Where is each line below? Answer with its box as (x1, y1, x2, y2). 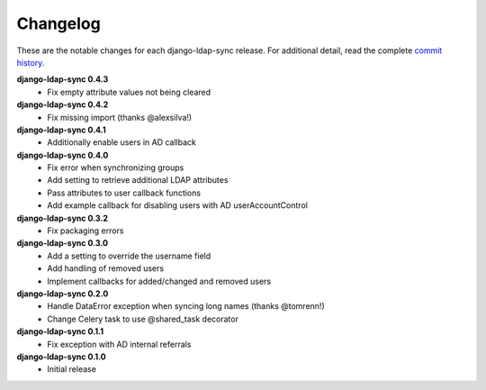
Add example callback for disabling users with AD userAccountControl (47, 200, 308, 211)
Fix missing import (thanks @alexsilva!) (47, 112, 193, 122)
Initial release (47, 364, 96, 375)
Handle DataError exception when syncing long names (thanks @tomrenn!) (47, 301, 325, 312)
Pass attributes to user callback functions (47, 187, 202, 198)
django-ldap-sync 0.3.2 (16, 213, 108, 223)
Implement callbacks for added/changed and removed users (47, 276, 272, 286)
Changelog (16, 14, 101, 33)
